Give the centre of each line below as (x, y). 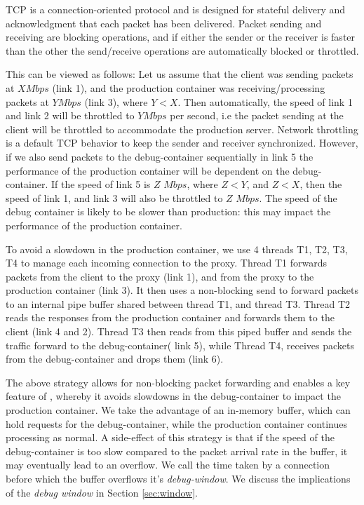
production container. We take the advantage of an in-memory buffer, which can (178, 410)
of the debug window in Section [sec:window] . (102, 492)
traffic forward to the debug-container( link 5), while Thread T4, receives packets (180, 345)
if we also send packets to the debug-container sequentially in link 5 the (160, 156)
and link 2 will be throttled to (70, 115)
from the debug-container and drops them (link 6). (115, 359)
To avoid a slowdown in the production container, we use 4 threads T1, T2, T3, (177, 249)
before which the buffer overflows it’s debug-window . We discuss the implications (178, 478)
